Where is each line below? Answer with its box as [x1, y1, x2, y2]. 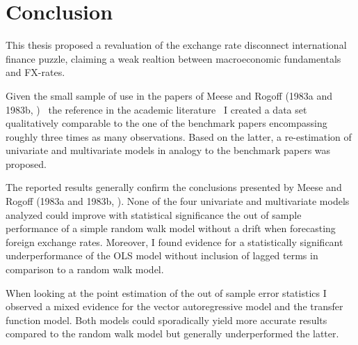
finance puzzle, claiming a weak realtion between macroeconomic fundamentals [6, 51, 341, 66]
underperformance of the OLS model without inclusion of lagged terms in [6, 248, 318, 263]
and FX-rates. [6, 65, 65, 79]
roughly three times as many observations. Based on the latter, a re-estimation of [6, 129, 352, 144]
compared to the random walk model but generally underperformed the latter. [6, 326, 339, 341]
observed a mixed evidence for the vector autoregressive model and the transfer [6, 299, 343, 314]
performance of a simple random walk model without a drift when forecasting [6, 221, 336, 236]
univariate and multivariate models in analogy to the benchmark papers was [6, 143, 331, 158]
